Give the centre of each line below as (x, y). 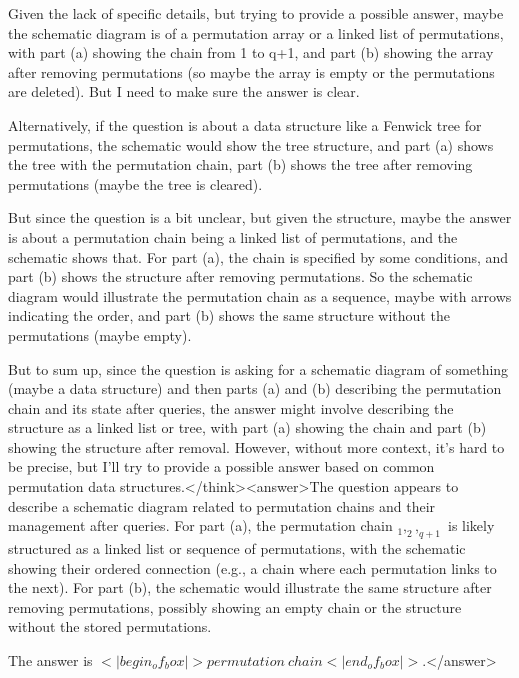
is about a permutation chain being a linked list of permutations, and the (233, 236)
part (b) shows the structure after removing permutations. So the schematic (240, 276)
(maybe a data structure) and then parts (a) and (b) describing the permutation (255, 388)
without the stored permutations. (110, 626)
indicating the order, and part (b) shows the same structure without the (229, 315)
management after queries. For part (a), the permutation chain (200, 525)
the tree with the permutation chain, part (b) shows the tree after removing (240, 164)
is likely (471, 525)
